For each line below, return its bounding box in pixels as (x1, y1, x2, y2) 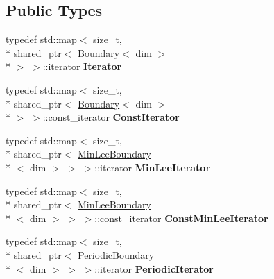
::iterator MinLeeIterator (94, 160, 211, 174)
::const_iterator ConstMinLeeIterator (94, 210, 268, 225)
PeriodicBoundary (78, 247, 155, 262)
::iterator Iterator (42, 59, 122, 74)
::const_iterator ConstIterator (42, 110, 180, 124)
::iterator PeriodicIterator (94, 261, 214, 276)
